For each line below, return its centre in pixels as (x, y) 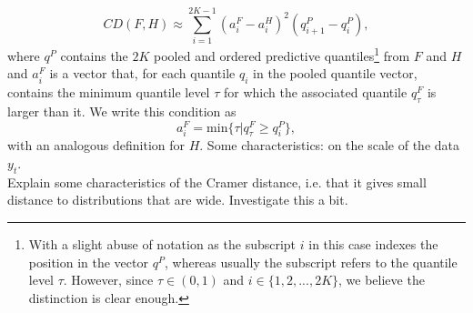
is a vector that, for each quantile (142, 73)
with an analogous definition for (96, 145)
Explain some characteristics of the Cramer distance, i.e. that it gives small (217, 182)
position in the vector (88, 262)
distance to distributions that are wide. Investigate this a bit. (178, 200)
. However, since (108, 280)
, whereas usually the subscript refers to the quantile (311, 262)
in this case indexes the (373, 244)
